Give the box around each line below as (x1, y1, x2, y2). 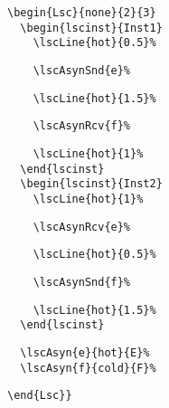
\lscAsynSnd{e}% (33, 63, 131, 77)
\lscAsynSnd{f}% (33, 275, 131, 289)
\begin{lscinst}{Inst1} (20, 21, 163, 34)
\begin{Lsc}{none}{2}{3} (7, 6, 156, 19)
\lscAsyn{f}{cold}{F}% (20, 361, 156, 375)
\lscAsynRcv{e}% (33, 220, 131, 233)
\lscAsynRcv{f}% (33, 119, 131, 133)
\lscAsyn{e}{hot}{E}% (20, 346, 150, 359)
